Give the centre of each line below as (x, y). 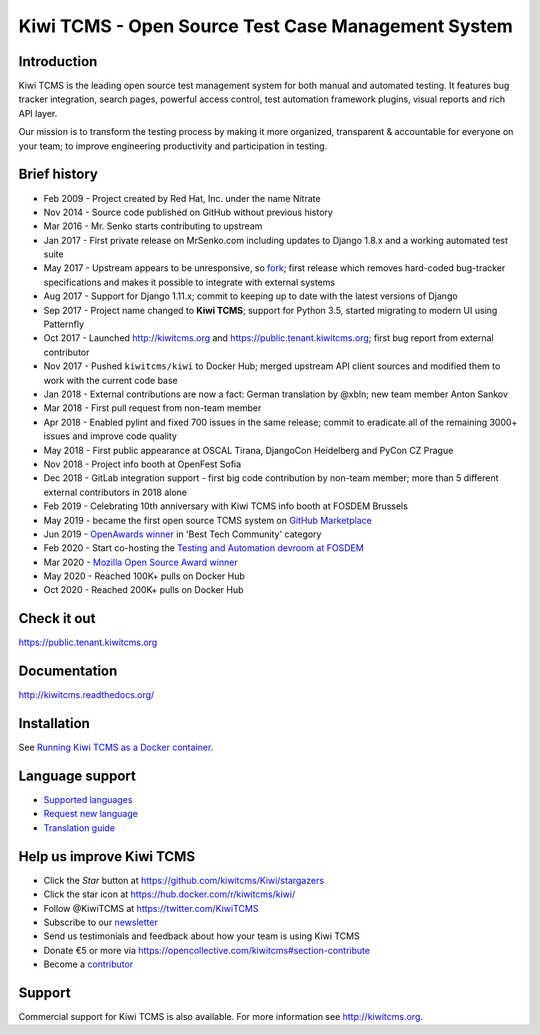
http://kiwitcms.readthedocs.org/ (86, 695)
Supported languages (88, 800)
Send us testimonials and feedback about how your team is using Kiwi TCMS (201, 936)
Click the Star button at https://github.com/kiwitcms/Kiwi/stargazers (184, 880)
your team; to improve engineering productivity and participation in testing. (173, 146)
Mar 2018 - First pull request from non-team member (152, 408)
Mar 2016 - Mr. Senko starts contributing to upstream (153, 226)
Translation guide (79, 827)
